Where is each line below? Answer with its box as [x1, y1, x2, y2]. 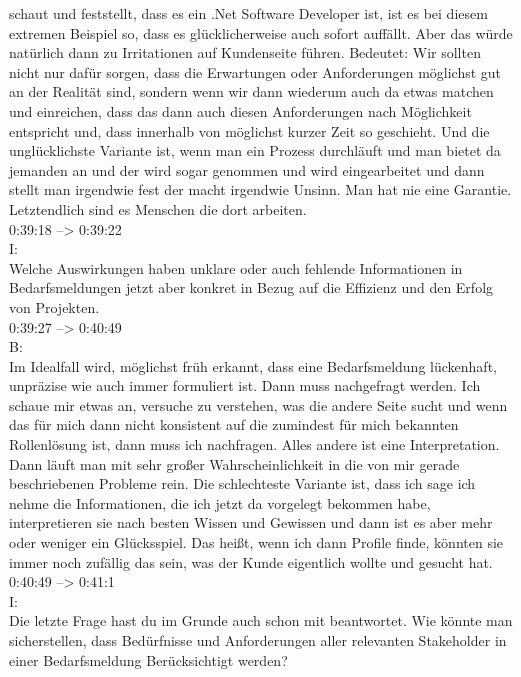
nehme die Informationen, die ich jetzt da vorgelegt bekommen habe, [9, 492, 431, 513]
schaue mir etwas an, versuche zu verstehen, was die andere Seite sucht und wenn [9, 394, 508, 415]
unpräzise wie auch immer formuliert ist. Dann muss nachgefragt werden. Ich [9, 375, 481, 396]
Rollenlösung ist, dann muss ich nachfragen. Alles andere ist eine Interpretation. [9, 434, 500, 455]
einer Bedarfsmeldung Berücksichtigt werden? [9, 649, 288, 670]
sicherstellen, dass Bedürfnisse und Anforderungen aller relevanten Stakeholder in [9, 630, 507, 650]
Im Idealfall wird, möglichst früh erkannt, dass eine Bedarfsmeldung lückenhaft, [9, 355, 497, 376]
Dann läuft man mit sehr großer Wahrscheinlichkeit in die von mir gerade [9, 453, 460, 474]
